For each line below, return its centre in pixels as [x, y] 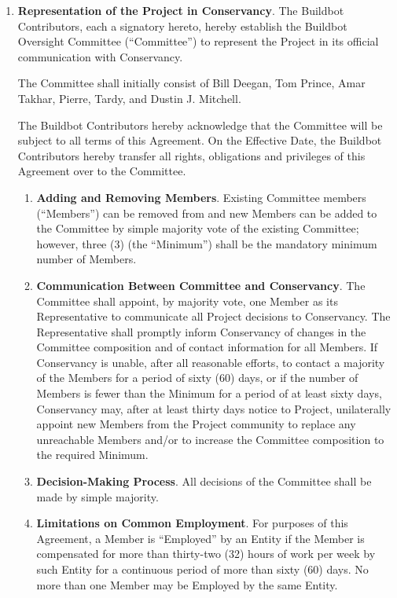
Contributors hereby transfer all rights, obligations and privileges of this [191, 155]
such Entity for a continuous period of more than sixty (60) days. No [202, 569]
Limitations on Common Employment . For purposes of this [192, 523]
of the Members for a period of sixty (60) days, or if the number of [197, 378]
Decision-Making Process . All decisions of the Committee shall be [204, 481]
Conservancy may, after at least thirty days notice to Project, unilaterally [214, 408]
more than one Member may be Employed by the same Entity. [187, 584]
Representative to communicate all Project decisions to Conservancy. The [213, 316]
